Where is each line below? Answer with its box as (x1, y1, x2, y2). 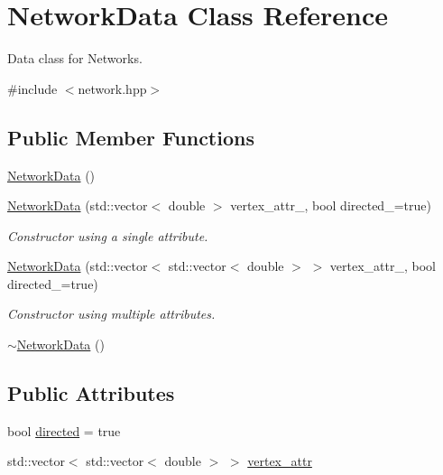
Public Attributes (7, 379, 175, 407)
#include (7, 79, 58, 98)
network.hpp (78, 79, 147, 98)
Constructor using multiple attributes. (7, 304, 216, 323)
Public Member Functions (7, 123, 254, 151)
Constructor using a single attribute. (7, 226, 208, 245)
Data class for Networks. (7, 49, 143, 68)
